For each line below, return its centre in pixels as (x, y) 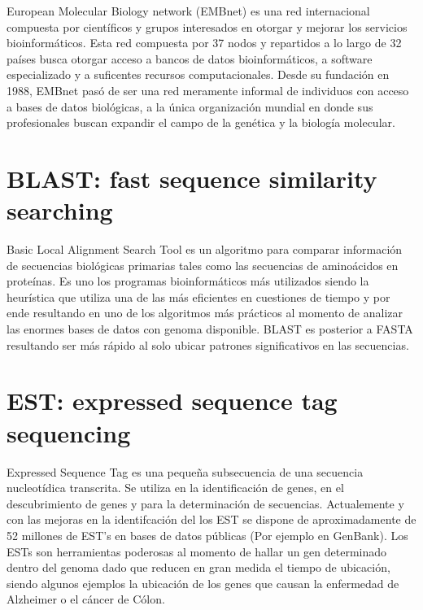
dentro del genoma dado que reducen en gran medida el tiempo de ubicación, (198, 567)
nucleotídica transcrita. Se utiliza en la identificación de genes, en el (175, 488)
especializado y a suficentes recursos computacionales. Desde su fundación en (198, 74)
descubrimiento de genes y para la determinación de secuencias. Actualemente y (205, 503)
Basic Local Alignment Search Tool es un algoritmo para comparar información (205, 249)
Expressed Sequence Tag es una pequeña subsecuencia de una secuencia (185, 471)
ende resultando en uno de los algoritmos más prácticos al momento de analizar (205, 313)
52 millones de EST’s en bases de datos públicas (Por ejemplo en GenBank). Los (207, 535)
